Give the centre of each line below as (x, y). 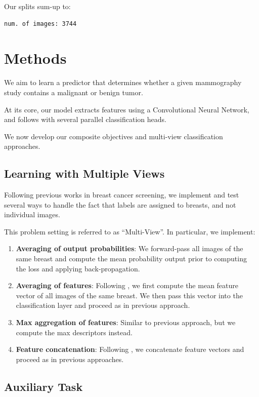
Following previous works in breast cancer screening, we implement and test (122, 195)
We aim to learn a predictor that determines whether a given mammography (123, 82)
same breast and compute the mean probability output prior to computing (131, 259)
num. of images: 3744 (40, 24)
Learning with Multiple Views (84, 173)
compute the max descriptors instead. (74, 332)
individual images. (32, 214)
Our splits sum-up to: (37, 6)
